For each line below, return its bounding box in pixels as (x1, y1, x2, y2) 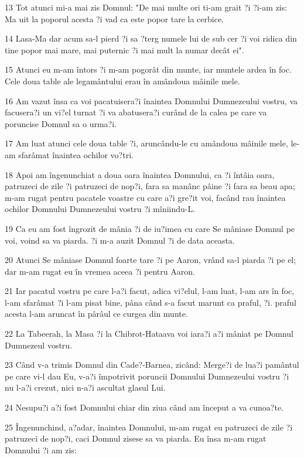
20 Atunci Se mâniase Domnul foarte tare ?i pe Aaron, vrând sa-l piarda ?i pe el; (5, 254, 296, 266)
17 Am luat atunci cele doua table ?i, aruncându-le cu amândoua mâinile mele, (5, 137, 288, 149)
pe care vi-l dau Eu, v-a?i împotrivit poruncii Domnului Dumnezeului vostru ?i (5, 370, 289, 382)
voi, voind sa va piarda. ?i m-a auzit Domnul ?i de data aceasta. (5, 234, 235, 246)
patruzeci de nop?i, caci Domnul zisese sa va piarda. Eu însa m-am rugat (5, 432, 267, 445)
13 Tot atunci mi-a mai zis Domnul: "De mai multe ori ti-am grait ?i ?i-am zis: (5, 1, 288, 13)
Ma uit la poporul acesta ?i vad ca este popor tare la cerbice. (5, 12, 224, 25)
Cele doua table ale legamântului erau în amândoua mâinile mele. (5, 74, 240, 87)
